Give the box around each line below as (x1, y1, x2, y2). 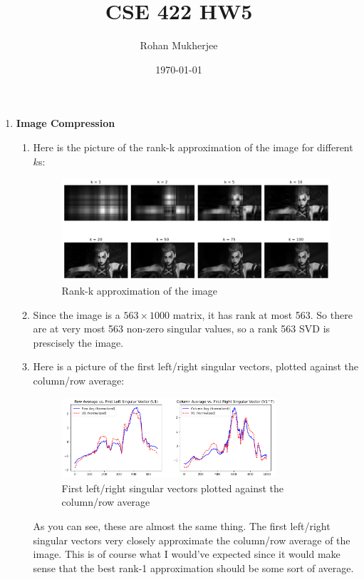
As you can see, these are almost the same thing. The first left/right (33, 518, 331, 533)
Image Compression (16, 116, 115, 131)
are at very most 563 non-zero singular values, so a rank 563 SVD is (33, 321, 331, 336)
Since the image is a (33, 307, 120, 322)
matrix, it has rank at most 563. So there (172, 307, 353, 322)
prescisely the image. (33, 335, 124, 350)
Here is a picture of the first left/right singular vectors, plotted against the (33, 359, 358, 374)
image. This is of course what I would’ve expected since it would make (33, 546, 340, 561)
